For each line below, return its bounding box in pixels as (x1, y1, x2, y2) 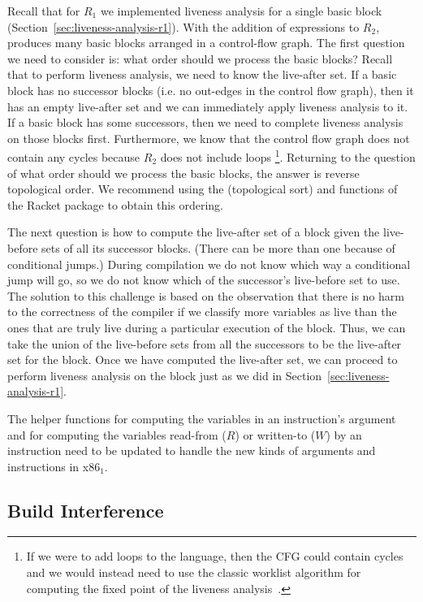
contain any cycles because (7, 149, 140, 165)
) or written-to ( (235, 426, 316, 443)
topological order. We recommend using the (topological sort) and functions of (7, 180, 398, 197)
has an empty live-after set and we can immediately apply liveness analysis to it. (7, 97, 408, 115)
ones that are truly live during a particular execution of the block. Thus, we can (7, 318, 406, 336)
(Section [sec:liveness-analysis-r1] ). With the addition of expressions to (7, 18, 360, 35)
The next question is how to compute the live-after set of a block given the (7, 223, 380, 240)
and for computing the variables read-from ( (7, 426, 227, 443)
